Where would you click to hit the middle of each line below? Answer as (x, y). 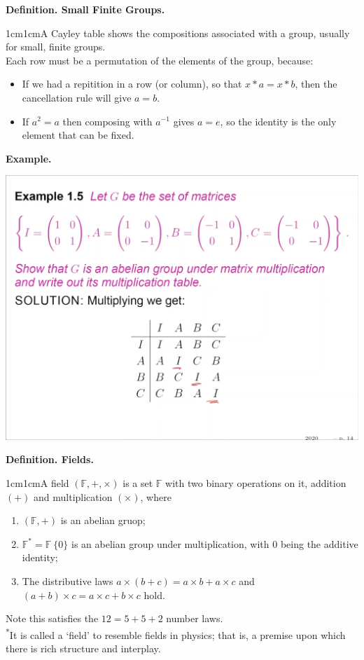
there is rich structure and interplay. (83, 648)
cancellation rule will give (77, 97)
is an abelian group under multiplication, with (170, 543)
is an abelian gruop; (103, 520)
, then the (316, 84)
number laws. (195, 618)
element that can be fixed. (78, 135)
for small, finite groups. (56, 47)
